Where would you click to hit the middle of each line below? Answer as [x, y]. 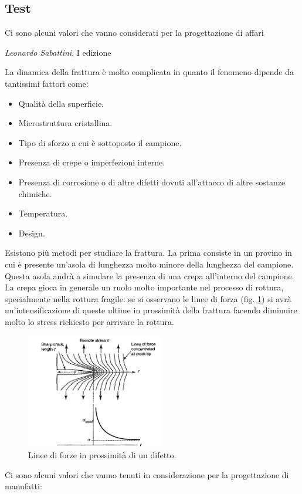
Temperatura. [43, 213]
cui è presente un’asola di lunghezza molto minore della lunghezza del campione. [149, 264]
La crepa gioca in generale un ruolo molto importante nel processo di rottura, [144, 287]
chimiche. [35, 193]
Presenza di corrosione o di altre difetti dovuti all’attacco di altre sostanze [152, 182]
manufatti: [23, 486]
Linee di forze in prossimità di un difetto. [102, 455]
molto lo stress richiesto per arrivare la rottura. [89, 321]
